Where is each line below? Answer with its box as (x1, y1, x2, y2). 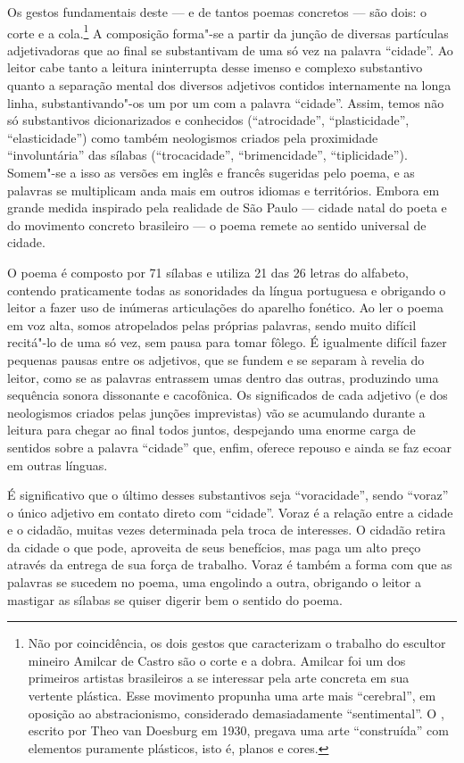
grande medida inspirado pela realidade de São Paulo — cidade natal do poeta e (7, 198, 447, 217)
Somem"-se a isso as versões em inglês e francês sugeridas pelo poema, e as (7, 163, 415, 181)
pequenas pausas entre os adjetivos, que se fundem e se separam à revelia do (7, 350, 425, 369)
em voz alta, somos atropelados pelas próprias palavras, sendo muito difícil (7, 315, 417, 334)
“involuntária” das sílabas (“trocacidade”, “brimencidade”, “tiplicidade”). (7, 145, 408, 164)
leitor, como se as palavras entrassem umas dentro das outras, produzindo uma (7, 368, 439, 386)
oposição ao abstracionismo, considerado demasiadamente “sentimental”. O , (28, 703, 444, 722)
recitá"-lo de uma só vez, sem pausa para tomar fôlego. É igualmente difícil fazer (7, 333, 447, 352)
